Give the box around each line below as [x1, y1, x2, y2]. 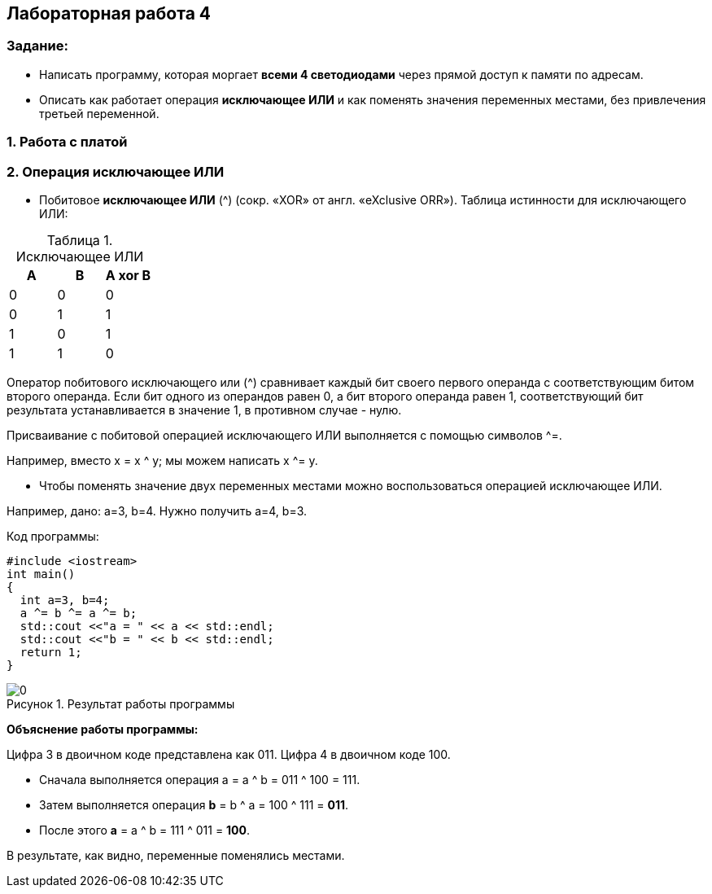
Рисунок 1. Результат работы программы [7, 696, 235, 711]
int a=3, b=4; [20, 593, 110, 607]
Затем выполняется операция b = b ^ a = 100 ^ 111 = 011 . [39, 797, 349, 812]
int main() [7, 567, 76, 581]
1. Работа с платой [7, 134, 128, 151]
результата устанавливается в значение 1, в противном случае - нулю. [7, 402, 402, 417]
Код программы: [7, 528, 99, 543]
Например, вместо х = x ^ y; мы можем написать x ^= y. [7, 453, 318, 467]
